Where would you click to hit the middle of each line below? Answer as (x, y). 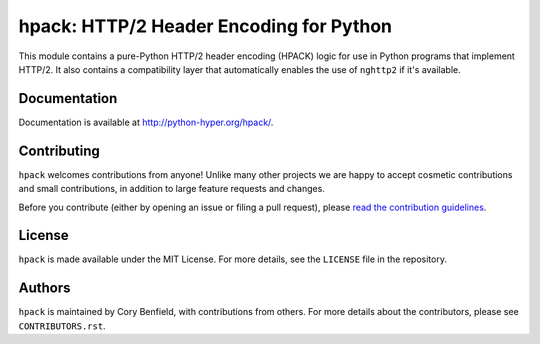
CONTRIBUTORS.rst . (62, 326)
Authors (44, 288)
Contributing (59, 150)
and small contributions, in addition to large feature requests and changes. (171, 189)
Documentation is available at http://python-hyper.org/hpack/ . (146, 122)
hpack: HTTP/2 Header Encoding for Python (205, 26)
